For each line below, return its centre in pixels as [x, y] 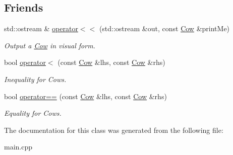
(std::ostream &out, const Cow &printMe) [164, 28]
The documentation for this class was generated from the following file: [114, 130]
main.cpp [18, 147]
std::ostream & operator [41, 28]
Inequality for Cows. [35, 79]
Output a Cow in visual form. [50, 45]
